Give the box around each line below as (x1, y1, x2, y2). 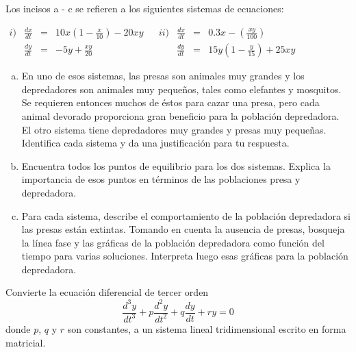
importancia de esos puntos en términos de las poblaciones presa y (21, 172, 301, 186)
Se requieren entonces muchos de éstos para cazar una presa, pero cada (21, 95, 320, 110)
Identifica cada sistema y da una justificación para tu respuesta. (21, 136, 290, 150)
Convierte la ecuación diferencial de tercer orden (5, 285, 209, 299)
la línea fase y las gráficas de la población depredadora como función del (21, 235, 325, 249)
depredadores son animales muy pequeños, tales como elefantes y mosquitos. (21, 81, 342, 96)
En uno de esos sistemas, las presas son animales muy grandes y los (21, 68, 305, 83)
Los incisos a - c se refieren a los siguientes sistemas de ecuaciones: (5, 1, 284, 15)
